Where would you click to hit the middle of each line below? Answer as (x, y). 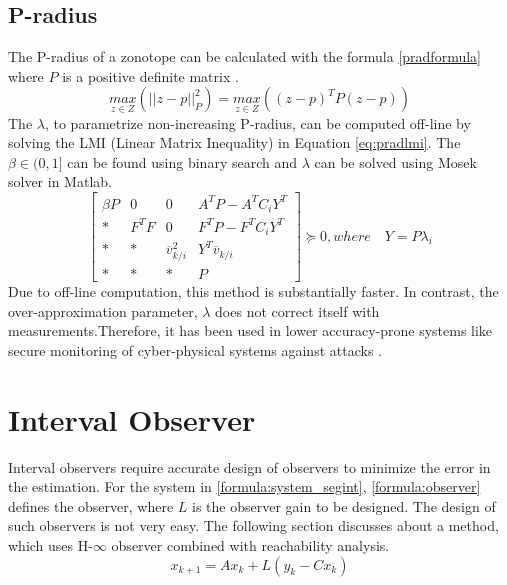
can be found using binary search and (182, 161)
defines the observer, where (91, 505)
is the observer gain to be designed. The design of (344, 505)
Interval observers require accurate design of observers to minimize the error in (249, 466)
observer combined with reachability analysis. (250, 544)
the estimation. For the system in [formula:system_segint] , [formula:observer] (244, 486)
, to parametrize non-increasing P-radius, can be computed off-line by (257, 122)
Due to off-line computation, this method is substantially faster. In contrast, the (253, 291)
